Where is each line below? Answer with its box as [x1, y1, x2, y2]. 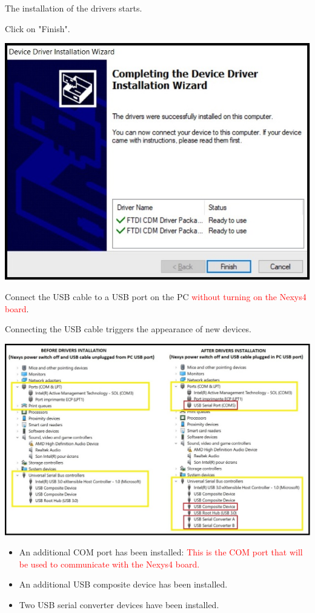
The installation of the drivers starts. [5, 2, 142, 14]
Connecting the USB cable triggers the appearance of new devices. [5, 323, 251, 335]
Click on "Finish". [5, 22, 70, 35]
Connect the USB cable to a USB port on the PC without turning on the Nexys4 [5, 290, 307, 303]
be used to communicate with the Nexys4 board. [19, 557, 200, 570]
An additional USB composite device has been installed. [19, 578, 228, 591]
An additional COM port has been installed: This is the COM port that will [19, 546, 303, 558]
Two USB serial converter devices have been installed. [19, 598, 219, 611]
